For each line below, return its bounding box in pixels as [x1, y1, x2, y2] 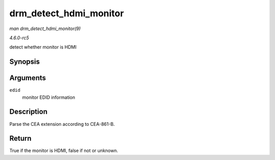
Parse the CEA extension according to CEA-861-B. [9, 121, 115, 127]
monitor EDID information [22, 94, 75, 100]
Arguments [9, 74, 46, 83]
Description [9, 108, 48, 116]
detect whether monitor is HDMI [9, 44, 76, 50]
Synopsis [9, 58, 40, 66]
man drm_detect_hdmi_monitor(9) [9, 25, 81, 32]
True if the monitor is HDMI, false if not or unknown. [9, 148, 118, 154]
